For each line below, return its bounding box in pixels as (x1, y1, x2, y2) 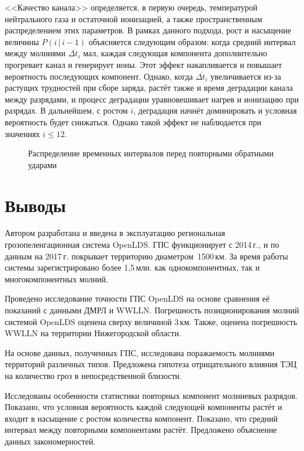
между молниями (5, 47, 65, 59)
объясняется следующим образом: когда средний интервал (88, 35, 296, 47)
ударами (28, 158, 57, 170)
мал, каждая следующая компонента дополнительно (83, 47, 267, 59)
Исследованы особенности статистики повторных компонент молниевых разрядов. (5, 389, 298, 401)
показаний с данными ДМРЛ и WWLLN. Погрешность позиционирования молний (5, 304, 299, 316)
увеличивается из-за (210, 70, 281, 82)
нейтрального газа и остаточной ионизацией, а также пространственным (5, 12, 262, 25)
